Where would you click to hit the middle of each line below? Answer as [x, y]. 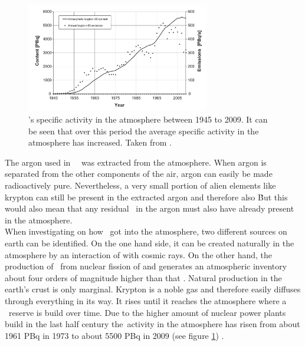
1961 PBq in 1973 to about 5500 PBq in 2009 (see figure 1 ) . [114, 335]
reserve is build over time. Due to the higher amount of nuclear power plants [147, 312]
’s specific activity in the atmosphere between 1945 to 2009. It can [148, 119]
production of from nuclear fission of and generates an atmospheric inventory [146, 266]
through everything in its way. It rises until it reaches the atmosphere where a [146, 300]
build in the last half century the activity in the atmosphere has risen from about [152, 324]
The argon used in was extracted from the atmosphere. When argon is [136, 162]
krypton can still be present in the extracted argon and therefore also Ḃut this [146, 197]
